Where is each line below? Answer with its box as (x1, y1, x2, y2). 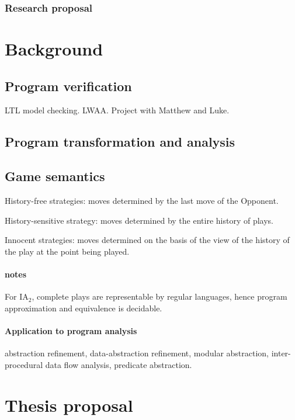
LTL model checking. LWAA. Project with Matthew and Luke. (5, 104, 230, 116)
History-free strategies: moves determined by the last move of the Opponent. (5, 195, 279, 206)
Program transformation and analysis (5, 133, 235, 151)
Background (5, 37, 103, 61)
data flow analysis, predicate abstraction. (45, 358, 192, 370)
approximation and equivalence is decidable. (5, 301, 162, 314)
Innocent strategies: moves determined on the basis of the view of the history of (5, 234, 290, 246)
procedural (5, 358, 43, 370)
